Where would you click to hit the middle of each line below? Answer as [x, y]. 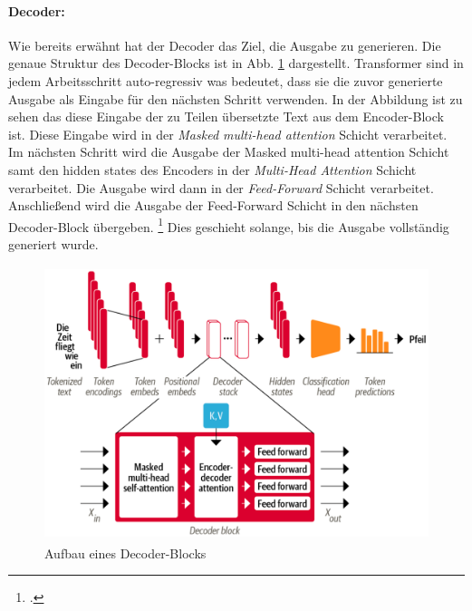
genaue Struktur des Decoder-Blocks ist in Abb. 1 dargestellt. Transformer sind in [236, 63]
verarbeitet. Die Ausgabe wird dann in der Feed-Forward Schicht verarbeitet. [221, 187]
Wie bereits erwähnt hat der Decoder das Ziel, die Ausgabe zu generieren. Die [225, 45]
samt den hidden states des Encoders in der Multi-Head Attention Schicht [212, 169]
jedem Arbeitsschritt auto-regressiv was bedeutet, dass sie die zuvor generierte [226, 80]
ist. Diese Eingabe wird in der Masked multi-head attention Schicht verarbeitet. [228, 134]
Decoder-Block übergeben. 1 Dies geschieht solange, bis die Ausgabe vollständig [229, 225]
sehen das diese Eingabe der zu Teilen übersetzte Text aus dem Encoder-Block [226, 116]
